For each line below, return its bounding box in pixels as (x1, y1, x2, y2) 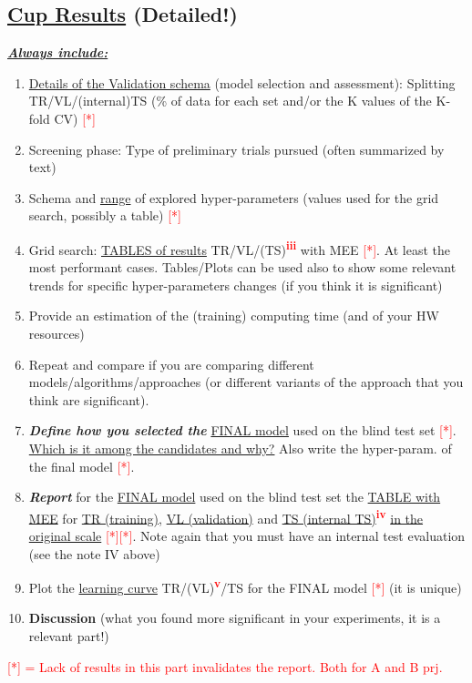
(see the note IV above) (28, 544, 160, 563)
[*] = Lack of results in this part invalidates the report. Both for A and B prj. (7, 657, 443, 676)
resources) (28, 323, 85, 342)
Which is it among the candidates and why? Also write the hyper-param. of (28, 438, 452, 457)
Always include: (7, 43, 108, 62)
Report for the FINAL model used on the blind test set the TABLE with (28, 487, 441, 506)
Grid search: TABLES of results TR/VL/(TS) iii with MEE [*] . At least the (28, 237, 451, 259)
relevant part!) (28, 627, 109, 646)
